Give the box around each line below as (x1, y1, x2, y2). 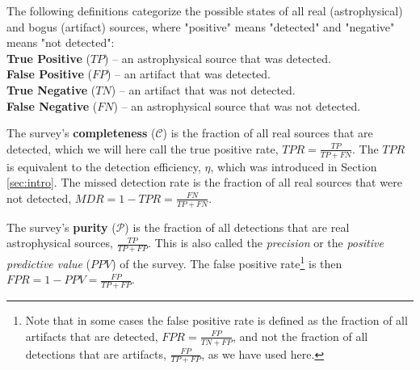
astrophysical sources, (6, 234, 113, 251)
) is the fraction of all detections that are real (124, 218, 350, 235)
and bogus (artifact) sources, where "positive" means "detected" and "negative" (6, 18, 395, 35)
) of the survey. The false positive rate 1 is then (111, 253, 342, 271)
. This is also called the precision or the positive (148, 234, 384, 251)
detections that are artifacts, (25, 345, 166, 362)
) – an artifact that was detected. (106, 65, 271, 82)
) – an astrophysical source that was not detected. (113, 97, 361, 114)
